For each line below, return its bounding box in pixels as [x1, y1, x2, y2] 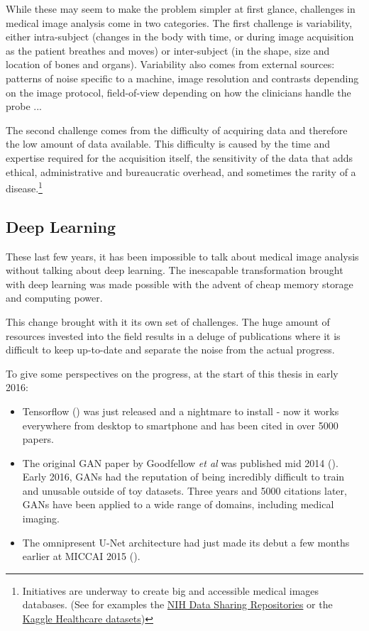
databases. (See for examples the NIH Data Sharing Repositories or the [22, 597, 333, 612]
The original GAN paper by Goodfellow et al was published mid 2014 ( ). [22, 455, 338, 470]
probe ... [6, 99, 43, 114]
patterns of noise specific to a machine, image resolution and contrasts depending [6, 70, 359, 85]
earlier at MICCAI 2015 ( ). [22, 549, 141, 564]
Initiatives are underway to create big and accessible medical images [22, 583, 319, 598]
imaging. [22, 511, 60, 526]
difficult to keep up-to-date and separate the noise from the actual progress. [6, 342, 335, 357]
